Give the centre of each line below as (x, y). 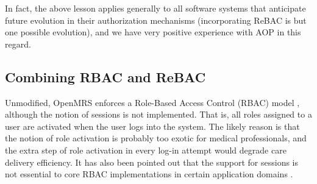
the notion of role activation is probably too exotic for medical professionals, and (156, 138)
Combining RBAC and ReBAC (105, 76)
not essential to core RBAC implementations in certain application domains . (149, 174)
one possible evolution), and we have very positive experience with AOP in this (153, 32)
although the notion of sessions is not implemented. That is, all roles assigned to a (158, 114)
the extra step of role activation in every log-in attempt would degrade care (146, 150)
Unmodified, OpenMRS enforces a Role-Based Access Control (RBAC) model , (152, 102)
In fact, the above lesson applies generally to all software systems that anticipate (155, 8)
